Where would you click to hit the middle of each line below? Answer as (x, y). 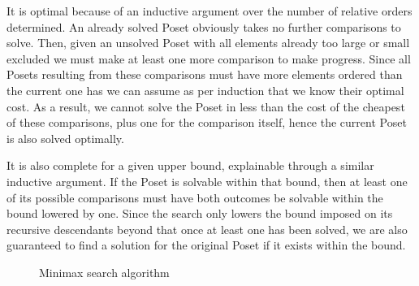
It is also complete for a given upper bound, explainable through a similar (190, 165)
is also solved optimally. (65, 138)
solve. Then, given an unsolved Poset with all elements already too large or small (208, 43)
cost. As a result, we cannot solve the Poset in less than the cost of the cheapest (206, 106)
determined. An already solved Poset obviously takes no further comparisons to (204, 26)
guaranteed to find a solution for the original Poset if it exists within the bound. (206, 245)
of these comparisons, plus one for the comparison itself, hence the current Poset (207, 122)
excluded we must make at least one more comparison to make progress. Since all (209, 58)
